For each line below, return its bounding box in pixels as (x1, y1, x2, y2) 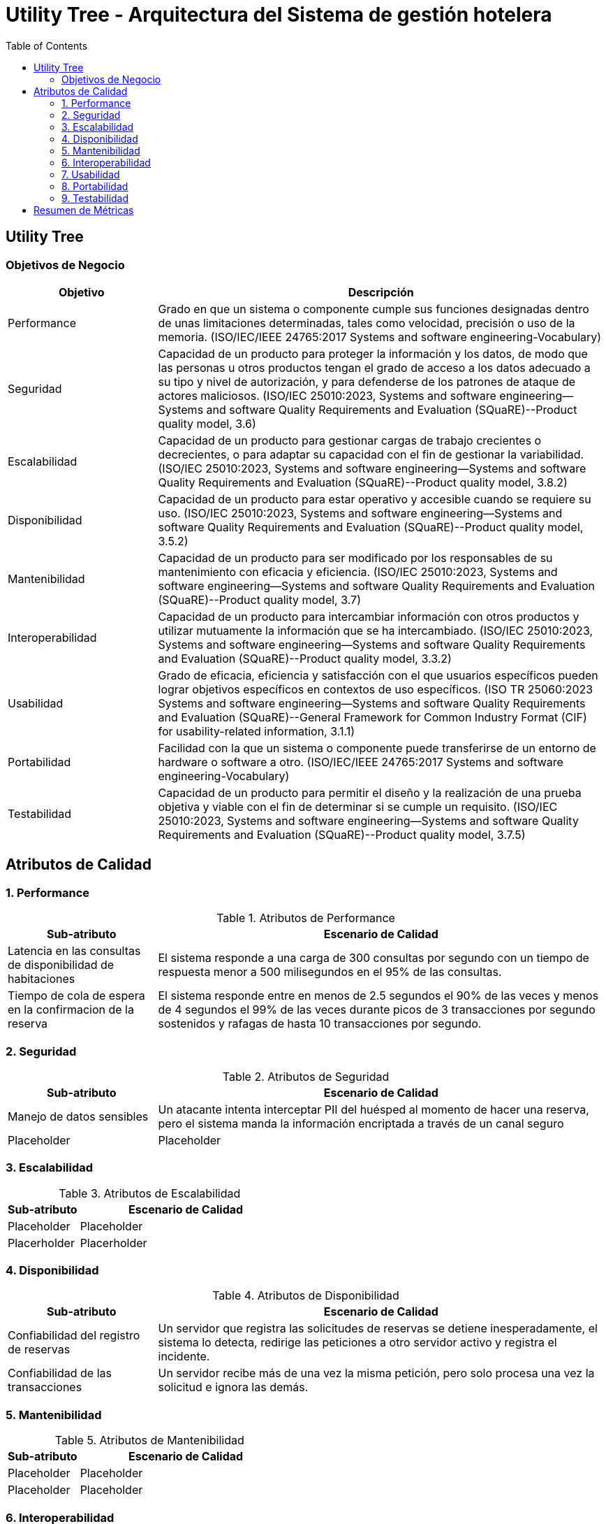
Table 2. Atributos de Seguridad (222, 1069, 390, 1084)
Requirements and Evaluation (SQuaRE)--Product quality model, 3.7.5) (158, 827, 526, 842)
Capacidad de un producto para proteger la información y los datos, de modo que (158, 346, 588, 361)
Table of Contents (6, 39, 88, 52)
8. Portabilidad (61, 180, 128, 192)
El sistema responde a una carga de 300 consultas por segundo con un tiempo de (158, 951, 589, 965)
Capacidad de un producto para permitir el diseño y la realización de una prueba (158, 785, 582, 800)
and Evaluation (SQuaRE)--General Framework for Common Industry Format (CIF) (158, 710, 587, 724)
